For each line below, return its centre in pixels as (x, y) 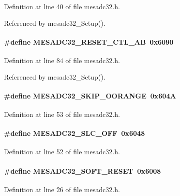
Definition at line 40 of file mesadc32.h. (62, 6)
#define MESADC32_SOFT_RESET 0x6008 (82, 171)
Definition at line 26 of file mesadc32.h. (62, 189)
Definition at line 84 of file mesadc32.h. (62, 60)
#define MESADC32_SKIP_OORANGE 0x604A (90, 95)
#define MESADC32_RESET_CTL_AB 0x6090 (89, 41)
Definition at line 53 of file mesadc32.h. (62, 114)
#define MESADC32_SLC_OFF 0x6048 (75, 133)
